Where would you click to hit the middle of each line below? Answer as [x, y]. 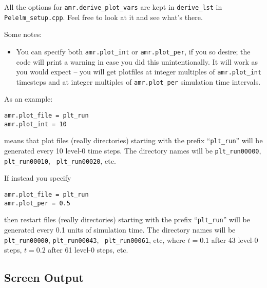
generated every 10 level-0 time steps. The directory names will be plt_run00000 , [133, 151]
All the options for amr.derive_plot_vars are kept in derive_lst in [113, 7]
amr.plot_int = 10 [35, 124]
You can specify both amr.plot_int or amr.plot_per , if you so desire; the [133, 51]
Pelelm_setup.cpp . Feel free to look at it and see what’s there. [103, 17]
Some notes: [23, 34]
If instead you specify [38, 178]
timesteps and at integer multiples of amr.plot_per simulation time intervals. [138, 81]
